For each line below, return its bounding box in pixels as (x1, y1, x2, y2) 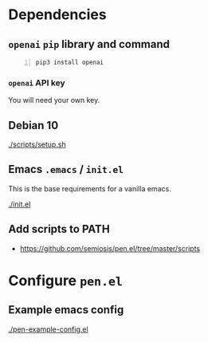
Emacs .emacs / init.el (8, 163, 124, 176)
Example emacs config (8, 303, 124, 316)
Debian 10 (8, 118, 59, 132)
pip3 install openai (35, 58, 104, 66)
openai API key (8, 77, 65, 88)
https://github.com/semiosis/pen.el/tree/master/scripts (19, 243, 201, 253)
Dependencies (8, 6, 107, 24)
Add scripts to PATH (8, 222, 110, 236)
